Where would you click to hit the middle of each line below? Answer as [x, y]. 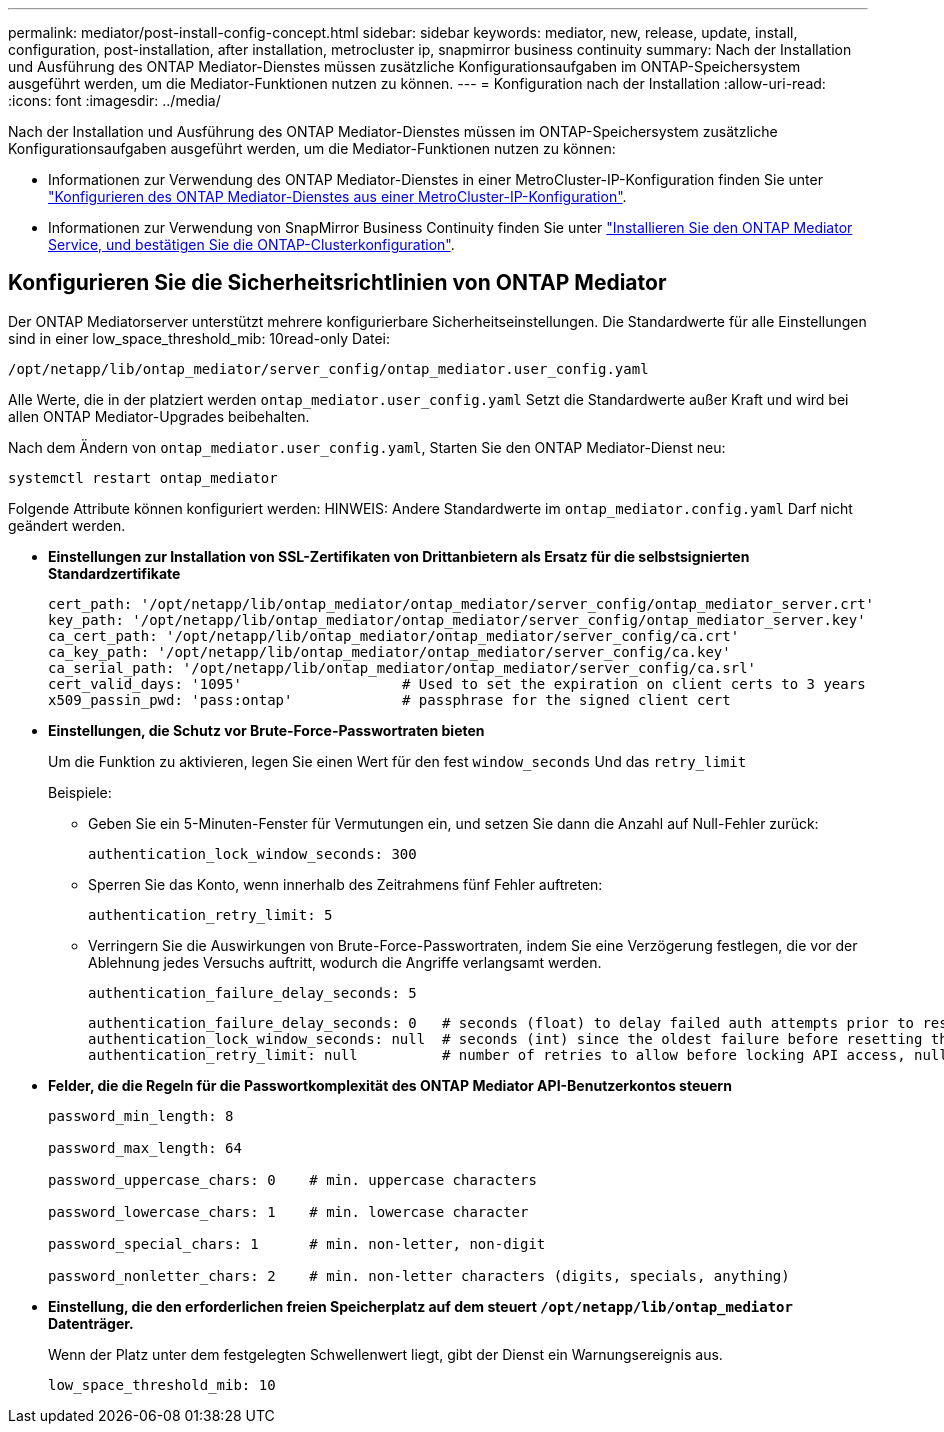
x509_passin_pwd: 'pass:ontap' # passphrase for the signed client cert [389, 699]
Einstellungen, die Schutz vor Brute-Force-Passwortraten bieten [266, 730]
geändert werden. [67, 525]
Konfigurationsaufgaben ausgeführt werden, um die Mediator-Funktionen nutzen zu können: [312, 148]
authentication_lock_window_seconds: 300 [252, 853]
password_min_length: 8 [141, 1115]
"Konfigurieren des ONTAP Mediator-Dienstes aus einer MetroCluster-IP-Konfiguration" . [337, 196]
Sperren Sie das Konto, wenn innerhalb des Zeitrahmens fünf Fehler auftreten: [345, 884]
